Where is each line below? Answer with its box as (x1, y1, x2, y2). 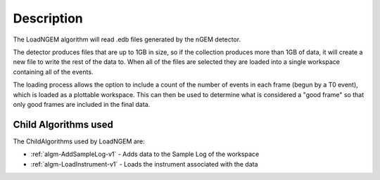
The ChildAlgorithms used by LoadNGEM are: (13, 137, 145, 146)
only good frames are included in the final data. (13, 100, 151, 108)
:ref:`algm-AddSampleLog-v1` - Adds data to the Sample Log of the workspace (30, 150, 260, 158)
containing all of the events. (13, 67, 94, 76)
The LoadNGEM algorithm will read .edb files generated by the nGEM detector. (13, 35, 241, 44)
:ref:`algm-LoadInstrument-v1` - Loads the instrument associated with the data (30, 160, 258, 168)
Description (13, 11, 84, 26)
